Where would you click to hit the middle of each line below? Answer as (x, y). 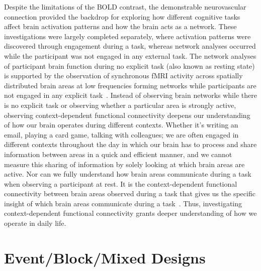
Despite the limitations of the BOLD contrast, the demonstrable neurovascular (125, 7)
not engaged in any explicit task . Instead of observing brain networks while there (130, 95)
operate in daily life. (35, 223)
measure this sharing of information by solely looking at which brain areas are (124, 164)
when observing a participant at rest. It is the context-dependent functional (121, 183)
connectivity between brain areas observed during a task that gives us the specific (130, 193)
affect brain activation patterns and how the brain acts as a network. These (120, 26)
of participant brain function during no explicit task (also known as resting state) (129, 65)
